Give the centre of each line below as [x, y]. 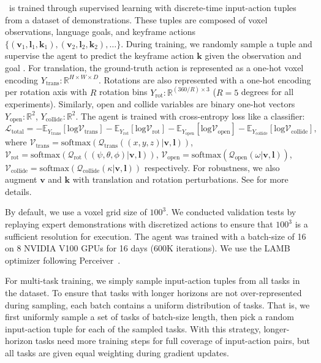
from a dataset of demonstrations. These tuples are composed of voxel [136, 19]
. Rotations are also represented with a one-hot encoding [205, 79]
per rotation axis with [46, 92]
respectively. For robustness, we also [212, 167]
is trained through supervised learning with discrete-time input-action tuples [153, 7]
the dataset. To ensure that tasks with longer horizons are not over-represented [153, 293]
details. [18, 191]
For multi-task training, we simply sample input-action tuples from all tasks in [153, 281]
